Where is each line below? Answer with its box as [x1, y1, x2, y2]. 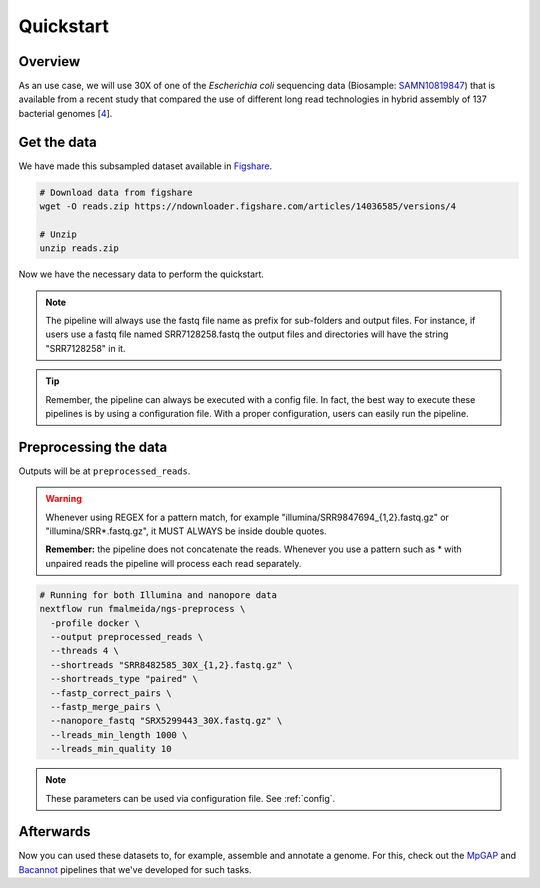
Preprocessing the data [18, 438, 168, 455]
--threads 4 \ [50, 645, 120, 657]
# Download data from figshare [39, 186, 194, 198]
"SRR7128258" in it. [45, 342, 126, 354]
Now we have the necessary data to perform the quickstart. [18, 268, 265, 280]
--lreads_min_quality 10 [50, 743, 172, 755]
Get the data [18, 133, 97, 150]
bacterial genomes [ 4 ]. [18, 107, 113, 119]
